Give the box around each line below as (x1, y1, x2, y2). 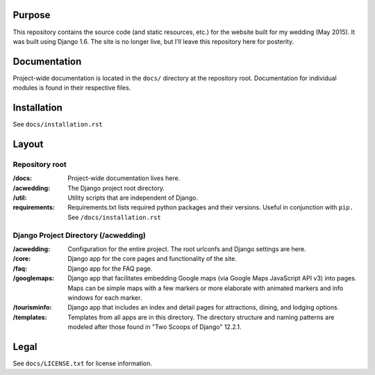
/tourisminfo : (12, 303, 52, 312)
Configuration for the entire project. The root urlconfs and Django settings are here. (67, 244, 306, 253)
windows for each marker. (67, 293, 142, 302)
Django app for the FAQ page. (67, 264, 153, 273)
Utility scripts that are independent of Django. (67, 193, 198, 202)
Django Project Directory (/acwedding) (12, 230, 146, 240)
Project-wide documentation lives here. (67, 174, 181, 182)
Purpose (12, 9, 51, 21)
